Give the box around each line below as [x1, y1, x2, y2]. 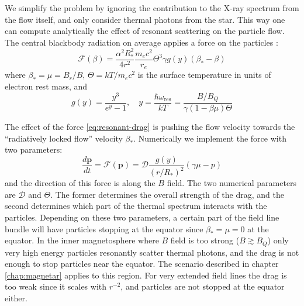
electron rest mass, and [5, 80, 88, 92]
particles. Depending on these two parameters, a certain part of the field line [5, 211, 279, 224]
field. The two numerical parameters [167, 177, 297, 189]
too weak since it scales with [5, 280, 107, 293]
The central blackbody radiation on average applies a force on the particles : [5, 36, 278, 48]
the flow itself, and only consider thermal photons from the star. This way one [5, 13, 285, 25]
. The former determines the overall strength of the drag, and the [50, 188, 284, 200]
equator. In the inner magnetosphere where [5, 234, 159, 246]
